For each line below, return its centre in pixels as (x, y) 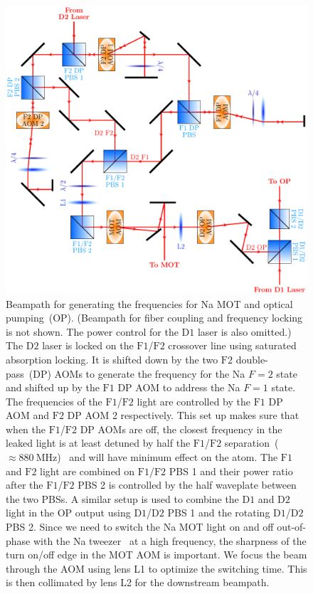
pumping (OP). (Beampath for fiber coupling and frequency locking (154, 318)
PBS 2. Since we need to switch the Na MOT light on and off (140, 527)
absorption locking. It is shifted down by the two (112, 359)
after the (25, 485)
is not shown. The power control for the (92, 331)
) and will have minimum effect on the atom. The (168, 457)
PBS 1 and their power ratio (231, 471)
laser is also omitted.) (244, 331)
